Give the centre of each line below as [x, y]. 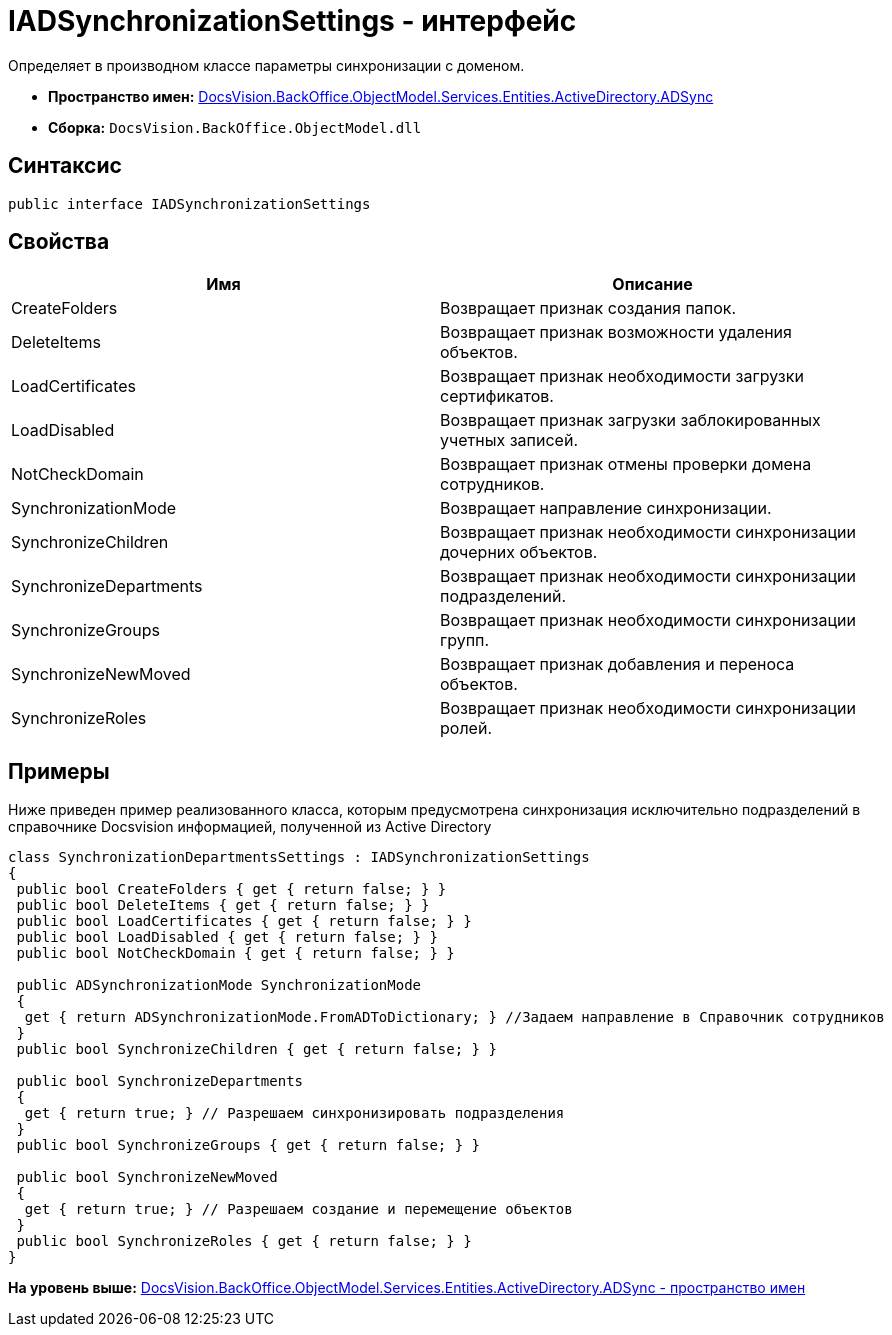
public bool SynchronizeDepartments [160, 1081]
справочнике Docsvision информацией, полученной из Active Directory [250, 827]
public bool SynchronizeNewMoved [147, 1177]
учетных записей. [509, 440]
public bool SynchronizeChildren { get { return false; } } [256, 1049]
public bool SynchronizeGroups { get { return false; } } [248, 1145]
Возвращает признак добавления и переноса [617, 664]
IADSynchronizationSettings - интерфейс [292, 21]
